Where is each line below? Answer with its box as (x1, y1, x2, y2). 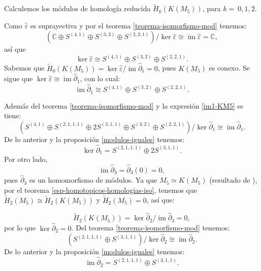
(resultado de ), (209, 175, 257, 185)
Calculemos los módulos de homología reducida (4, 3, 151, 14)
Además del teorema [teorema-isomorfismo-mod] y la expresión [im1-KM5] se (4, 100, 244, 111)
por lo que (4, 222, 36, 233)
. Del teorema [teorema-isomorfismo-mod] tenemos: (71, 222, 230, 233)
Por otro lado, (4, 154, 48, 164)
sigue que (4, 73, 33, 84)
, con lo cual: (80, 73, 120, 84)
